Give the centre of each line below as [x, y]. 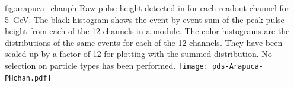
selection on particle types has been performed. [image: [106, 65]
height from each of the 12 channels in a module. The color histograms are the [147, 31]
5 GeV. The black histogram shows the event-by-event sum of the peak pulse [145, 19]
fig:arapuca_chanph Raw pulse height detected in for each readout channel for [147, 8]
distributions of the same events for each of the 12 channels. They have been [144, 42]
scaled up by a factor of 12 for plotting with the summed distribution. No [138, 54]
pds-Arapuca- [238, 66]
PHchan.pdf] [28, 78]
